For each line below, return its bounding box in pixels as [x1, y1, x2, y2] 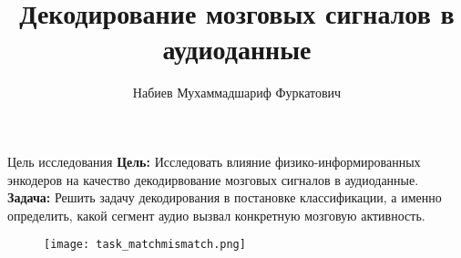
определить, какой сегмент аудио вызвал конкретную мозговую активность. [7, 205, 425, 224]
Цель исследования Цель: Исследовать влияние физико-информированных [7, 151, 421, 170]
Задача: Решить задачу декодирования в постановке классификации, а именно [7, 188, 442, 207]
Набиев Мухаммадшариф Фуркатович [132, 83, 342, 102]
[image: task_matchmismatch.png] [44, 238, 246, 252]
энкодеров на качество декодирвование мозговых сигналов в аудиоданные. [7, 170, 419, 189]
